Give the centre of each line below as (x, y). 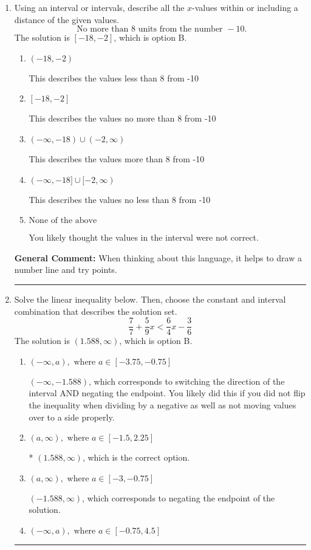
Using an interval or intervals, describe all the (99, 7)
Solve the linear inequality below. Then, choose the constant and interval (150, 299)
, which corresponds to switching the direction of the (187, 381)
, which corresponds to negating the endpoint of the (179, 497)
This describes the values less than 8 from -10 (114, 77)
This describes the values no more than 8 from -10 (122, 118)
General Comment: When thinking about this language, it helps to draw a (158, 257)
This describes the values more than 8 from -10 (117, 158)
